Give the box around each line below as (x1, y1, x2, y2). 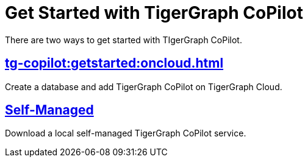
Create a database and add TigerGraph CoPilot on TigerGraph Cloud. (5, 81, 282, 92)
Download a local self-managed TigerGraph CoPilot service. (5, 128, 246, 139)
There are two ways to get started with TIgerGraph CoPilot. (5, 34, 242, 45)
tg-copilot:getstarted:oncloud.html (5, 55, 224, 71)
